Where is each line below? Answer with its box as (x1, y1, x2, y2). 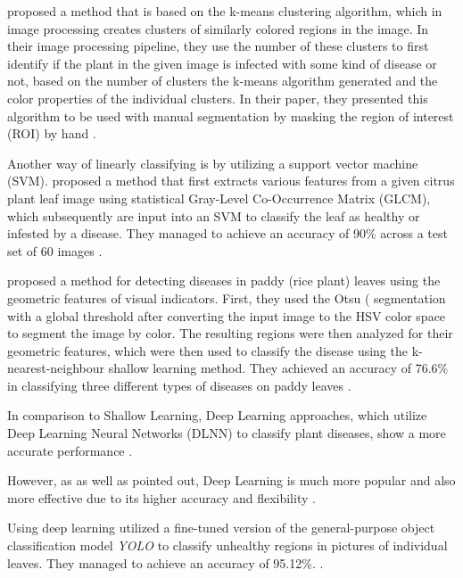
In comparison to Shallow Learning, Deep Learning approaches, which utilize (7, 406, 427, 425)
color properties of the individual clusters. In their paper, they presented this (7, 88, 428, 107)
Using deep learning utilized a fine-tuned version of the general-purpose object (7, 518, 435, 537)
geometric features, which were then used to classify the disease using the (7, 341, 408, 359)
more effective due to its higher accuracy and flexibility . (7, 488, 316, 507)
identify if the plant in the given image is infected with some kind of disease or (7, 54, 437, 72)
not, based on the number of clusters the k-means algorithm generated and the (7, 71, 438, 90)
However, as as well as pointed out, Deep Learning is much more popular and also (7, 471, 456, 490)
